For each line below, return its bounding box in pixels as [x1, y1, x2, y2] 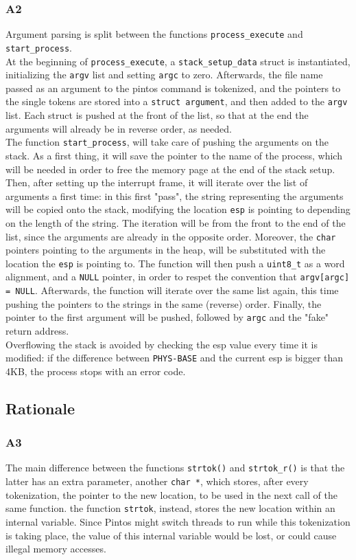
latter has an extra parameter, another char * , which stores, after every [5, 474, 309, 489]
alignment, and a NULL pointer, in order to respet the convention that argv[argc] [5, 269, 350, 284]
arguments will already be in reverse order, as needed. [5, 121, 232, 135]
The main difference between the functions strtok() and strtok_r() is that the [5, 460, 345, 475]
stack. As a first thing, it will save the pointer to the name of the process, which [5, 148, 342, 162]
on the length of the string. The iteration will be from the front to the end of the [5, 215, 346, 229]
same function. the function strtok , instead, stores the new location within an [5, 501, 335, 515]
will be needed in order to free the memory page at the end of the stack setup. [5, 161, 335, 176]
